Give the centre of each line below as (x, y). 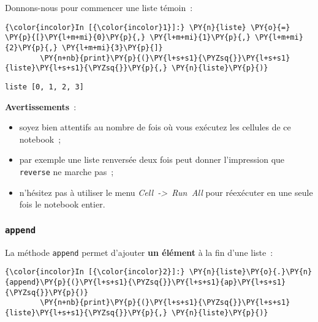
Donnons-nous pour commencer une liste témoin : (99, 7)
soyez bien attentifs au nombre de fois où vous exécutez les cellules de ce (155, 127)
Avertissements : (41, 106)
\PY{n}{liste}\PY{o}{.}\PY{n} (251, 272)
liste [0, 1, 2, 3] (44, 87)
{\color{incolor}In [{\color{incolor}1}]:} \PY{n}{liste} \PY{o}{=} (148, 27)
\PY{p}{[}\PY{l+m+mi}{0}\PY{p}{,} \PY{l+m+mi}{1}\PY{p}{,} (128, 38)
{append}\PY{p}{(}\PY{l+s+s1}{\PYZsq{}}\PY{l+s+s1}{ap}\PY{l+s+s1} (146, 282)
